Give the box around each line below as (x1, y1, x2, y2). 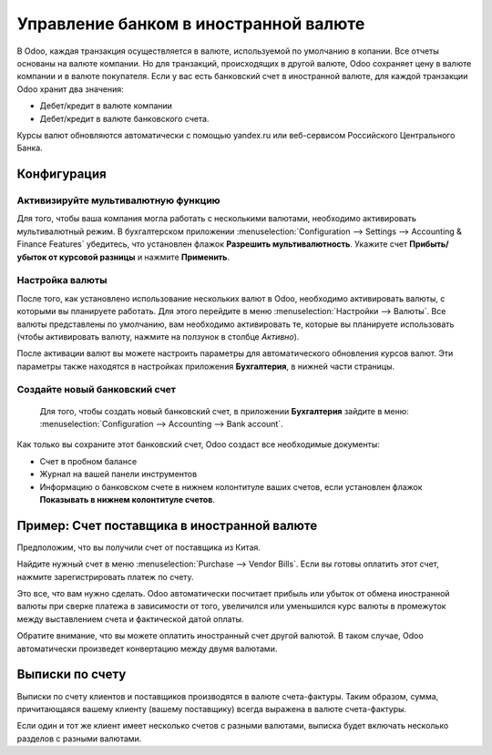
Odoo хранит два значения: (16, 83, 125, 95)
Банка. (16, 142, 43, 154)
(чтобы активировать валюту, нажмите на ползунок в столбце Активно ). (16, 331, 300, 342)
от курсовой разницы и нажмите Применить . (48, 251, 231, 262)
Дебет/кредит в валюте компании (39, 100, 173, 111)
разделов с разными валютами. (16, 733, 142, 744)
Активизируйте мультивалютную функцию (16, 194, 220, 207)
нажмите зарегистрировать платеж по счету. (16, 571, 195, 582)
